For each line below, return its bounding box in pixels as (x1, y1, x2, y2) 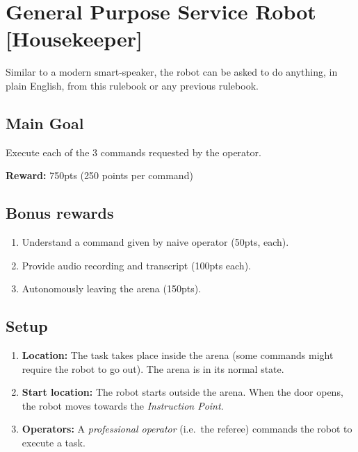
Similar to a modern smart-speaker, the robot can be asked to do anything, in (6, 65, 338, 79)
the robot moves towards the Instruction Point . (22, 398, 224, 412)
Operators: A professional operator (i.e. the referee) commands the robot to (22, 421, 352, 436)
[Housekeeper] (6, 24, 143, 53)
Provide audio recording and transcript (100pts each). (22, 258, 251, 272)
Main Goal (6, 112, 84, 133)
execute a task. (22, 435, 86, 450)
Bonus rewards (6, 202, 114, 224)
